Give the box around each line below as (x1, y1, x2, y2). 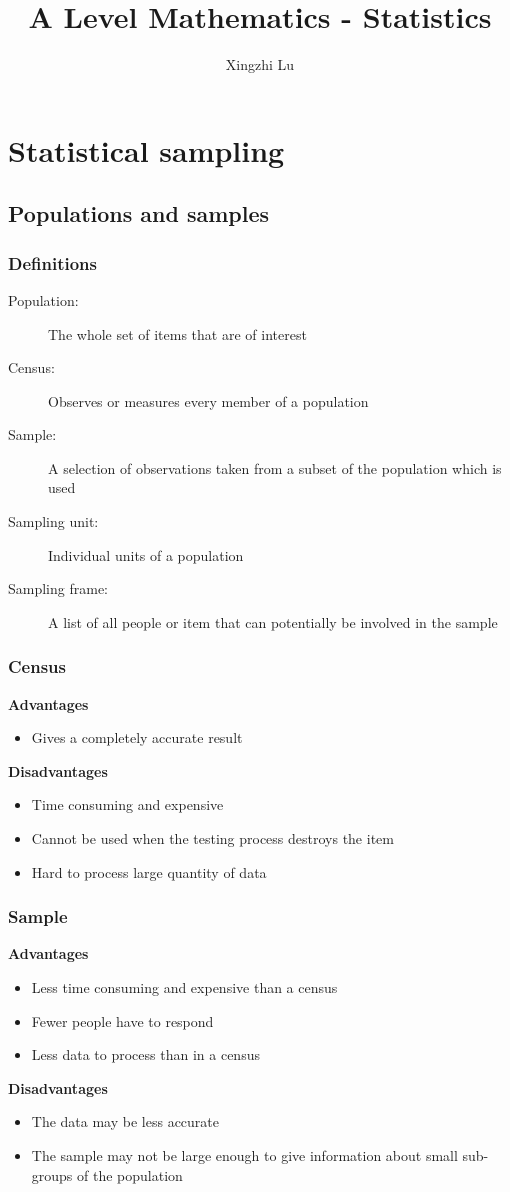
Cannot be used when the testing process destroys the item (31, 828, 394, 849)
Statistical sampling (8, 129, 285, 170)
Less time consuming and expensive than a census (31, 977, 338, 998)
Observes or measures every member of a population (48, 390, 369, 411)
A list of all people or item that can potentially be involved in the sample (48, 611, 498, 632)
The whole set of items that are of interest (48, 323, 307, 344)
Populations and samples (8, 198, 270, 229)
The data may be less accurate (31, 1111, 220, 1132)
